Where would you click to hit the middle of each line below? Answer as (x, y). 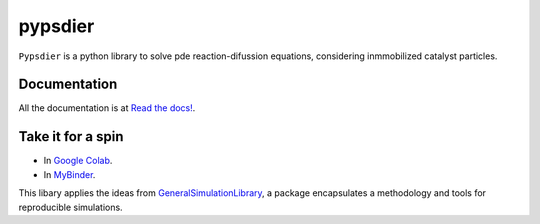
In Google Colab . (78, 161)
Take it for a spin (71, 136)
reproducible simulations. (71, 207)
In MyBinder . (69, 174)
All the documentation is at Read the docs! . (107, 108)
